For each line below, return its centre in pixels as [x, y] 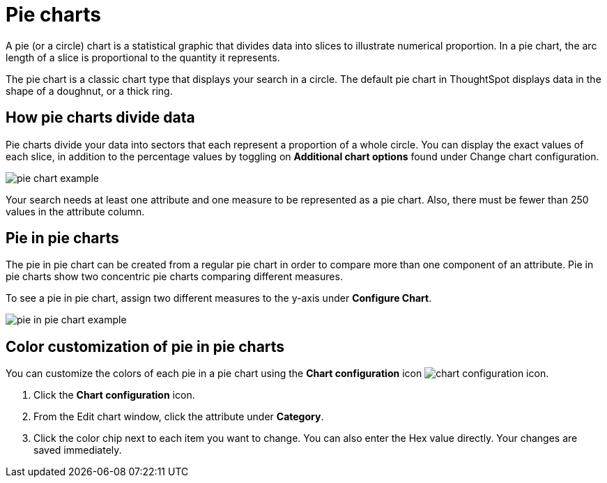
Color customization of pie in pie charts [145, 346]
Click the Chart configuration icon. [114, 395]
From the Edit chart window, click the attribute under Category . [179, 417]
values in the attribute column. [75, 211]
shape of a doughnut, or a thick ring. [89, 91]
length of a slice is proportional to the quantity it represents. [143, 57]
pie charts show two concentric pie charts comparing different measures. [174, 277]
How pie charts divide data [100, 118]
